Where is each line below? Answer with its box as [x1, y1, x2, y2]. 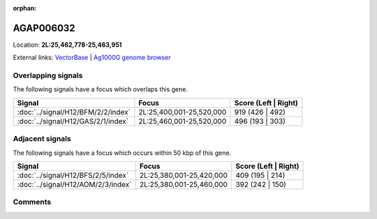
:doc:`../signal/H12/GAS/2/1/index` [17, 116, 129, 126]
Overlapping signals [13, 70, 83, 80]
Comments [13, 197, 52, 207]
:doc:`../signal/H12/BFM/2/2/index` [17, 107, 131, 116]
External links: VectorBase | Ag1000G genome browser [13, 53, 171, 62]
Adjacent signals [13, 134, 71, 144]
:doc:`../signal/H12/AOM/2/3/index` [17, 179, 132, 189]
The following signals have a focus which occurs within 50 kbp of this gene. [13, 149, 232, 157]
